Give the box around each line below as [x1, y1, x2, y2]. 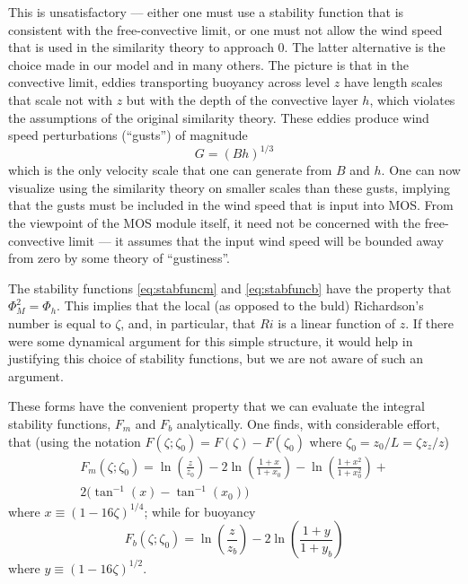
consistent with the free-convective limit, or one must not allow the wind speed [8, 20, 443, 39]
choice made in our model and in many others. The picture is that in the [8, 55, 409, 74]
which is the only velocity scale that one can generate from [8, 161, 332, 179]
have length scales [344, 73, 443, 92]
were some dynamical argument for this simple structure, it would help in [8, 331, 413, 350]
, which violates [369, 90, 455, 109]
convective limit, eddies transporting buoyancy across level [8, 73, 331, 92]
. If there [405, 314, 455, 332]
